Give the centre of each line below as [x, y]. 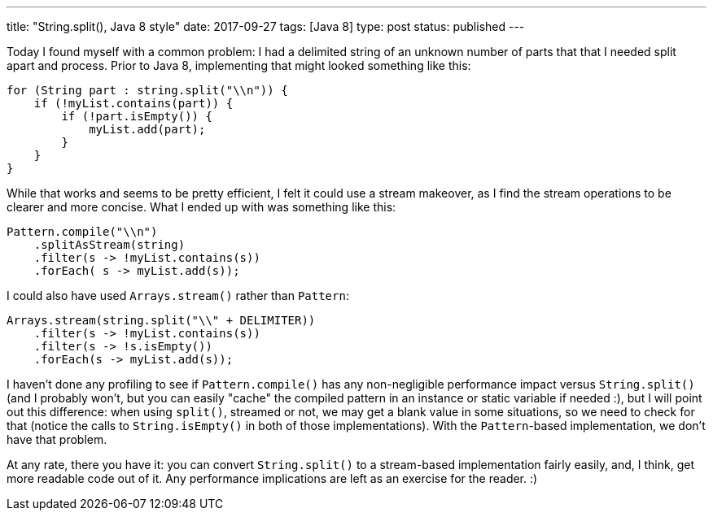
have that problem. [57, 439]
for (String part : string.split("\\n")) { [147, 90]
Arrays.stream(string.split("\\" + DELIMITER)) [161, 320]
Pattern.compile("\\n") [82, 232]
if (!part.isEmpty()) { [137, 116]
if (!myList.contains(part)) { [133, 103]
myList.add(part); [147, 129]
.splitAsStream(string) [109, 245]
